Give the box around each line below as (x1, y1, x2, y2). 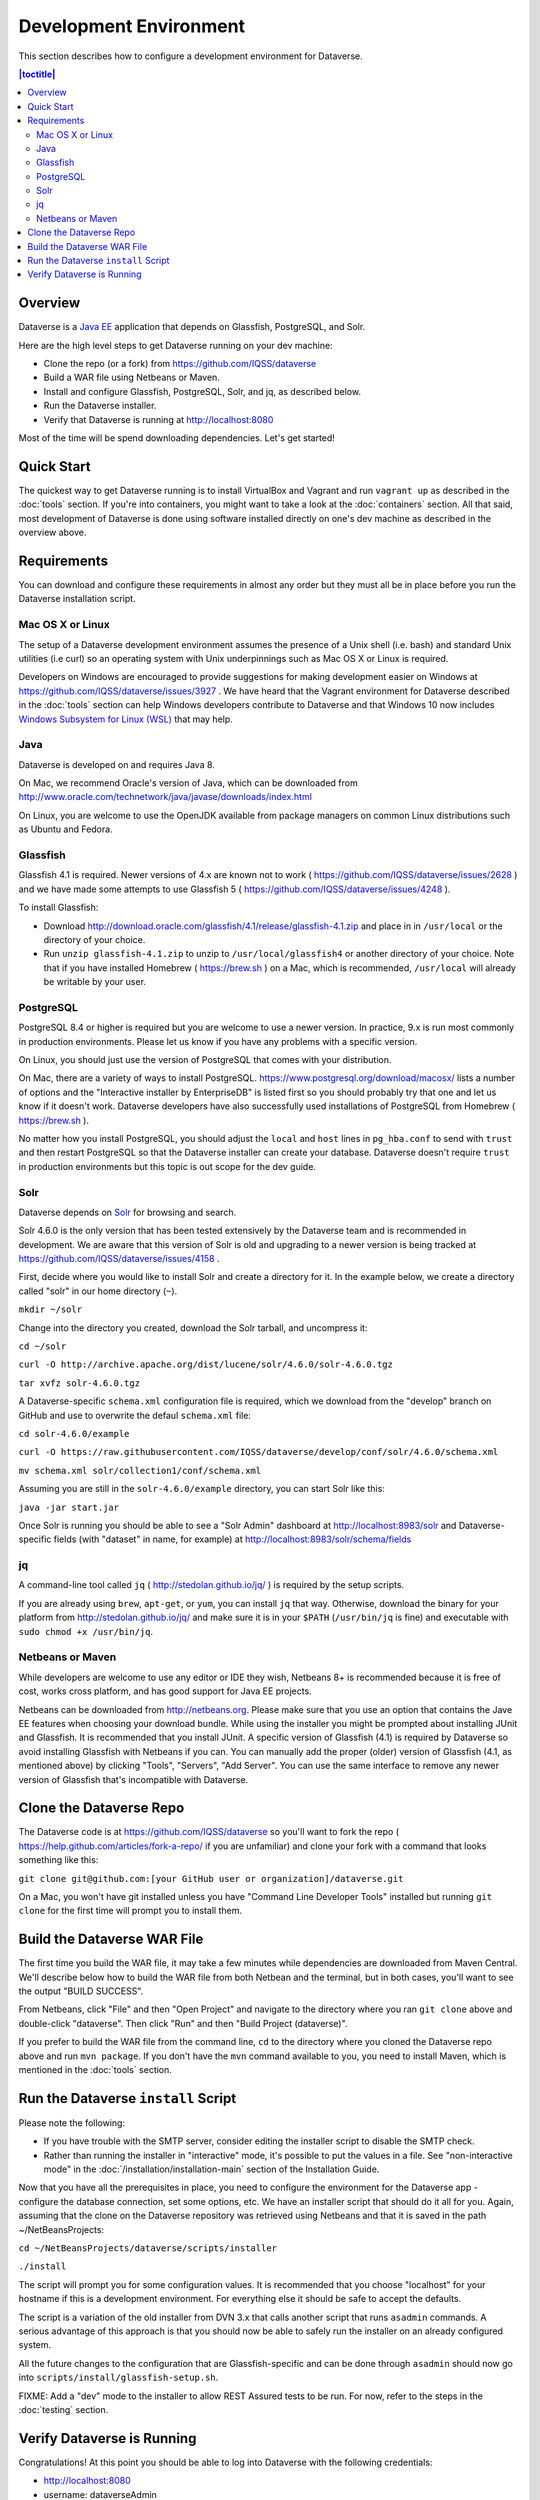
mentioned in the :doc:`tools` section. (18, 2064, 172, 2075)
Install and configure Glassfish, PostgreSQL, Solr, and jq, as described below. (43, 385, 362, 397)
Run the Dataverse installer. (43, 400, 157, 412)
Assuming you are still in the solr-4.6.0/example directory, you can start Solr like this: (18, 1483, 385, 1495)
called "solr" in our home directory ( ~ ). (18, 1285, 178, 1297)
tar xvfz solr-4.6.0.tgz (18, 1377, 140, 1389)
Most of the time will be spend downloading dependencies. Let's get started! (18, 432, 335, 444)
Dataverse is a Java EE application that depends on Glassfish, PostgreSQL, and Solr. (18, 321, 366, 333)
